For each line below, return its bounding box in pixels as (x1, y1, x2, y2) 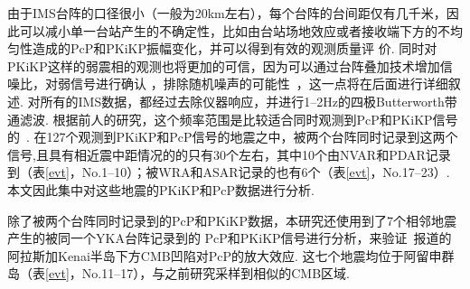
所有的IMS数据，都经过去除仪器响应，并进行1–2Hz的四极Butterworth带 (40, 91, 457, 110)
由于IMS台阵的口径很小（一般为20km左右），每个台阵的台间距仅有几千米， (7, 4, 446, 22)
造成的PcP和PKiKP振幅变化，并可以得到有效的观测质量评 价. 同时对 (32, 39, 437, 58)
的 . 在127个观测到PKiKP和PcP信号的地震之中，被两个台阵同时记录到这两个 (7, 127, 458, 146)
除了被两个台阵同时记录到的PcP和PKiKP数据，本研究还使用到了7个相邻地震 (7, 210, 457, 229)
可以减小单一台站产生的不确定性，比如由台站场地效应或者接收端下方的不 (19, 21, 450, 40)
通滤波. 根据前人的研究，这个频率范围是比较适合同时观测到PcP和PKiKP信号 (7, 109, 458, 128)
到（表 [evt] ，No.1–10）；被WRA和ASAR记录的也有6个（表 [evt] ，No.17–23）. (7, 163, 450, 182)
